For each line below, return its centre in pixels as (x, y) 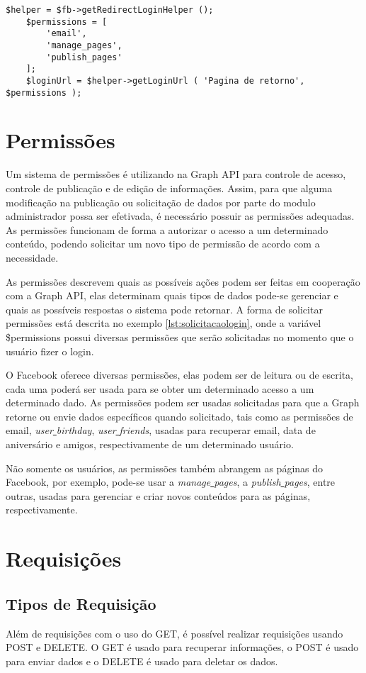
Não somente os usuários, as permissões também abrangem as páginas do (165, 468)
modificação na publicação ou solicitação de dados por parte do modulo (161, 202)
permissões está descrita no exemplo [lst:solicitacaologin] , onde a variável (164, 323)
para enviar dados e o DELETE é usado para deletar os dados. (142, 661)
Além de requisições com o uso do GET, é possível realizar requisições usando (175, 633)
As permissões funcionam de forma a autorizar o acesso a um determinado (167, 229)
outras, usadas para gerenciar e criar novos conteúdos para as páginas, (158, 495)
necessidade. (32, 257)
